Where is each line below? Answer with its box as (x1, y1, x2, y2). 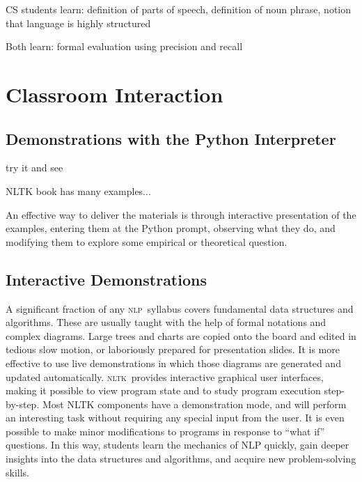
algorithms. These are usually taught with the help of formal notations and (6, 315, 326, 329)
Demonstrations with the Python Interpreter (6, 127, 336, 149)
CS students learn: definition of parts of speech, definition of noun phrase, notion (6, 2, 352, 16)
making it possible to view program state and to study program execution (6, 383, 321, 398)
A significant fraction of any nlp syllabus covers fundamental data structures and (6, 301, 354, 316)
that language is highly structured (6, 15, 151, 30)
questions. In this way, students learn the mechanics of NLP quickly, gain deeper (6, 437, 349, 452)
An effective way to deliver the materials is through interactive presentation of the (6, 207, 356, 221)
